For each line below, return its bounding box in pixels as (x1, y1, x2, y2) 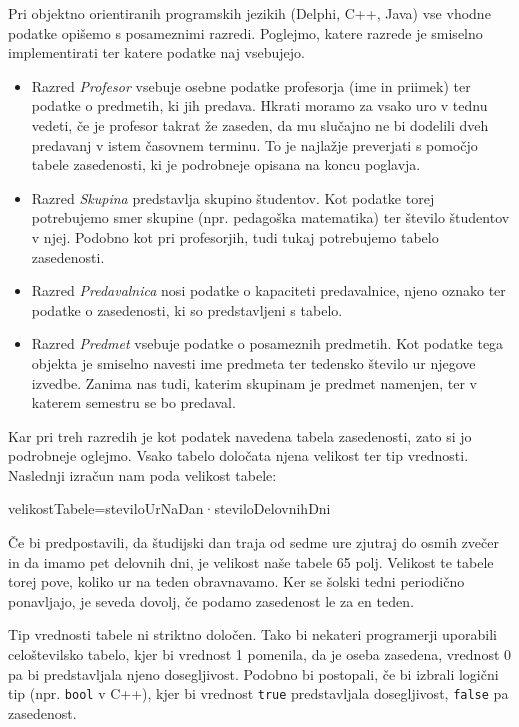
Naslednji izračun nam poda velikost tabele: (8, 464, 277, 485)
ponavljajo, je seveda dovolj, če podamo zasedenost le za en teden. (8, 590, 414, 611)
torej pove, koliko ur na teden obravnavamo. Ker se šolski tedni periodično (8, 571, 465, 592)
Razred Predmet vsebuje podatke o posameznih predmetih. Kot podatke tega (31, 333, 504, 354)
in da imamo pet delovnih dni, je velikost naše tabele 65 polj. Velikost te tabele (8, 551, 494, 572)
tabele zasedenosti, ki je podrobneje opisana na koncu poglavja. (31, 154, 421, 175)
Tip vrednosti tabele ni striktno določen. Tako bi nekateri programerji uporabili (8, 624, 497, 645)
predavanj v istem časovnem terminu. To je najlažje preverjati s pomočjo (31, 134, 478, 155)
